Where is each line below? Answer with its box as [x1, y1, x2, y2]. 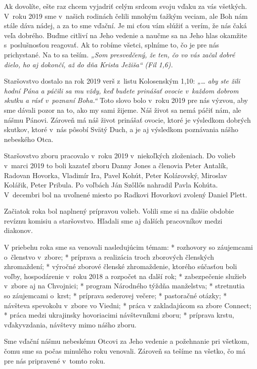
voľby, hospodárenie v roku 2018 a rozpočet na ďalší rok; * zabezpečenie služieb [4, 271, 247, 281]
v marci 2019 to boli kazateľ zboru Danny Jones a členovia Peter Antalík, [4, 160, 228, 170]
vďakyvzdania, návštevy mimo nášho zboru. [4, 319, 137, 329]
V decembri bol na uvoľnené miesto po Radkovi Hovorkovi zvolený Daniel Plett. [4, 189, 247, 199]
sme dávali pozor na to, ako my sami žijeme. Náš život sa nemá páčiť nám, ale [4, 104, 241, 115]
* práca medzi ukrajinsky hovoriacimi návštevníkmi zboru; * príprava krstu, [4, 310, 234, 320]
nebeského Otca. [4, 134, 54, 144]
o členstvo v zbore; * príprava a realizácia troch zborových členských [4, 251, 214, 262]
